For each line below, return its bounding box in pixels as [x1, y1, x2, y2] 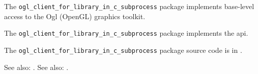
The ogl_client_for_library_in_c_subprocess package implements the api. [4, 28, 248, 38]
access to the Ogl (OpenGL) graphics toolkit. [4, 11, 146, 21]
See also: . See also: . [4, 61, 69, 72]
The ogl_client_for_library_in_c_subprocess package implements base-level [4, 1, 254, 11]
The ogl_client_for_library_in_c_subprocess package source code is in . [4, 44, 242, 55]
